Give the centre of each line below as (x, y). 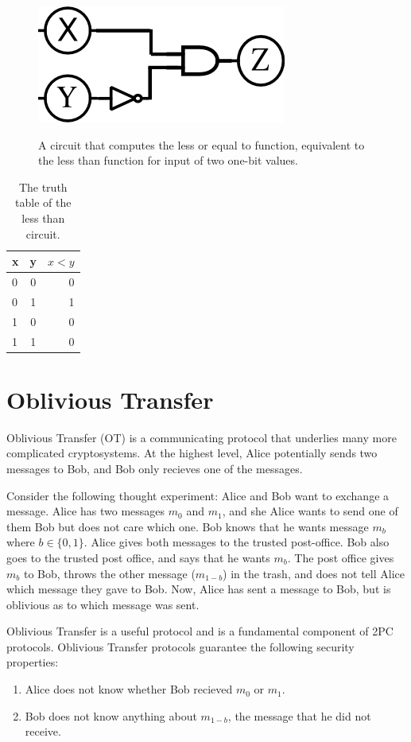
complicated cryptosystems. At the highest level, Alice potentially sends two (192, 453)
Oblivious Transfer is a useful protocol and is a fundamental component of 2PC (200, 631)
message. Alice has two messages (86, 511)
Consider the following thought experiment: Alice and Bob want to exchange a (198, 495)
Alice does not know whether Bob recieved (129, 689)
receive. (43, 731)
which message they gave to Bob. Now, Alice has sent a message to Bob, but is (199, 589)
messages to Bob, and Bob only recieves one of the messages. (155, 468)
